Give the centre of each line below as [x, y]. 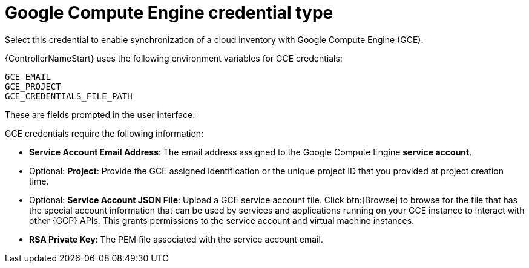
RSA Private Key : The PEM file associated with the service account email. [176, 239]
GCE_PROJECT [33, 86]
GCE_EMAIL [28, 77]
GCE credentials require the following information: [104, 133]
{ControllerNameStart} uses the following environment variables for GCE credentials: [174, 58]
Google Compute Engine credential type [169, 13]
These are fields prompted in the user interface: [100, 114]
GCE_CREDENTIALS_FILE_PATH [69, 96]
